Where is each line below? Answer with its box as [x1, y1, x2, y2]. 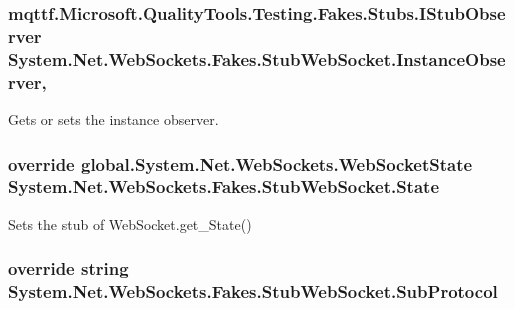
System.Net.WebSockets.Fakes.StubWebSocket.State [8, 174, 440, 199]
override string [8, 256, 129, 281]
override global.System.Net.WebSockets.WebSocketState [8, 151, 473, 176]
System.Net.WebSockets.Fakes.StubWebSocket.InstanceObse [8, 46, 506, 71]
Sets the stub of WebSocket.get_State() [8, 213, 252, 234]
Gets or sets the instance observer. [8, 108, 219, 129]
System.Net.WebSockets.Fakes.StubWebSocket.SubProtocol [8, 279, 498, 304]
